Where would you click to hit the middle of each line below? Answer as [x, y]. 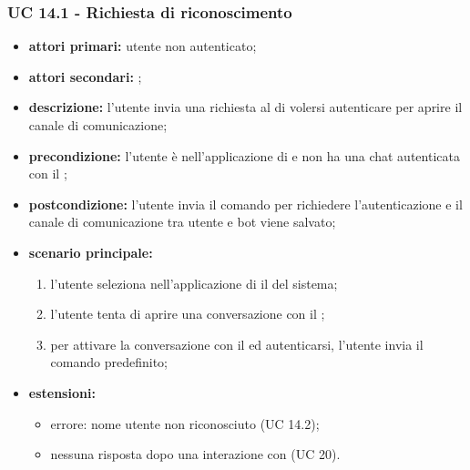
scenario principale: [91, 252]
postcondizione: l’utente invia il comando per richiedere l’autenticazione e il [245, 204]
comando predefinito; [109, 362]
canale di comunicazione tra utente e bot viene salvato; [182, 222]
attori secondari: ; [85, 76]
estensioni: [62, 392]
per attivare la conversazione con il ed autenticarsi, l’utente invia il [237, 344]
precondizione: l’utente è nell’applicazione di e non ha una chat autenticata [244, 155]
